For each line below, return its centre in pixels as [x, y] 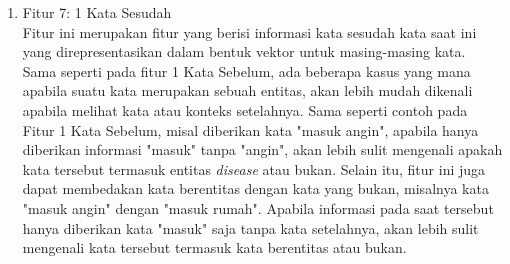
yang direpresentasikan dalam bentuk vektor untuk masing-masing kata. [244, 51]
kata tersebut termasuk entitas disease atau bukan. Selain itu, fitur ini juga [254, 168]
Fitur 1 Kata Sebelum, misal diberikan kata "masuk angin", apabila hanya [250, 129]
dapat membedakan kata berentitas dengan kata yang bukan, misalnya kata [255, 188]
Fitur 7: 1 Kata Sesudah [97, 12]
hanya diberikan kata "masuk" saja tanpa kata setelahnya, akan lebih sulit [250, 227]
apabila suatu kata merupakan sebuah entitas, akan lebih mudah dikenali [247, 90]
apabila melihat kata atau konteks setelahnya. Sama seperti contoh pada [245, 109]
